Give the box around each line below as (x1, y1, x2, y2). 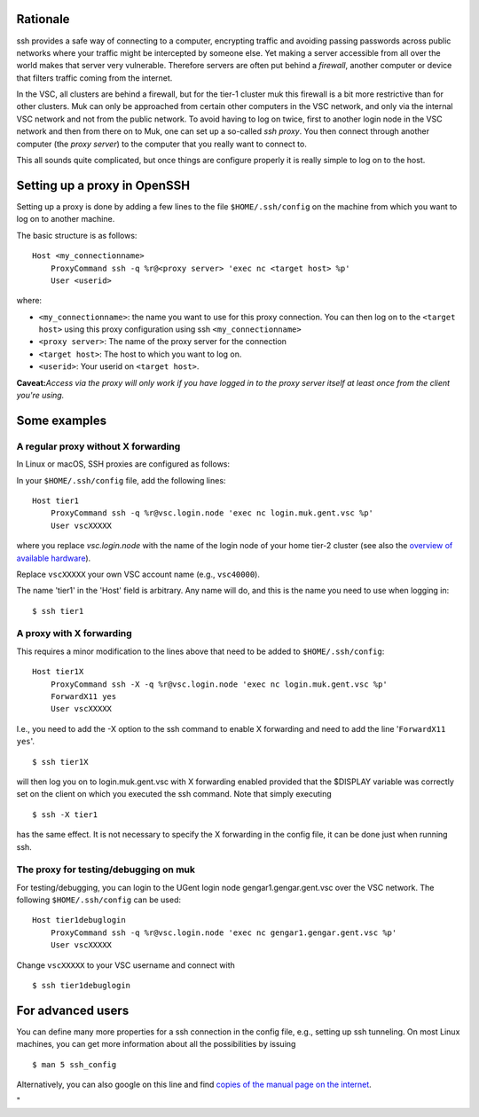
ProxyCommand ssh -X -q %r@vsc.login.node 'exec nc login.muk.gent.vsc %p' (50, 679, 388, 689)
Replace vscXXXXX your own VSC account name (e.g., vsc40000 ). (16, 569, 261, 579)
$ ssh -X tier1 (32, 809, 98, 820)
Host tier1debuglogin (32, 915, 126, 925)
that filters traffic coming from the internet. (16, 72, 173, 83)
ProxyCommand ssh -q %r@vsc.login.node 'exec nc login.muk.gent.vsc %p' (50, 508, 374, 518)
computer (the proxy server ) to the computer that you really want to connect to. (16, 138, 308, 149)
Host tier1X (32, 666, 84, 677)
